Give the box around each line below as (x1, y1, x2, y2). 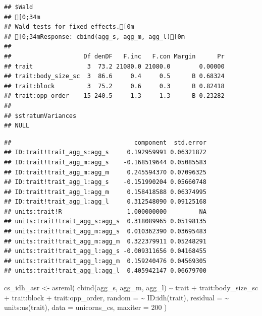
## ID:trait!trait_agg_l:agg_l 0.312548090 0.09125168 (4, 198, 206, 206)
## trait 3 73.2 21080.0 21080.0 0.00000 (4, 62, 225, 70)
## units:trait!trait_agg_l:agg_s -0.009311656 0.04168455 (4, 247, 206, 255)
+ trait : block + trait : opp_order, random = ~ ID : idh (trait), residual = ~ (4, 292, 229, 302)
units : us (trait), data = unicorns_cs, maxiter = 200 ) (4, 302, 167, 312)
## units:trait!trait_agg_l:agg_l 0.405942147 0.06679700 (4, 267, 206, 275)
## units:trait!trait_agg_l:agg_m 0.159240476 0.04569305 (4, 257, 206, 265)
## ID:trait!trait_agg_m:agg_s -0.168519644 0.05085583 (4, 158, 206, 166)
